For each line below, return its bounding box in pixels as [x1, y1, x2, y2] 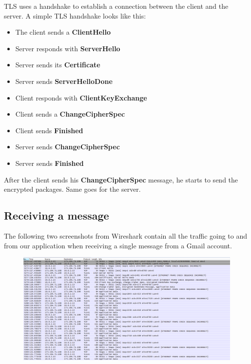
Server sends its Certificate [15, 60, 100, 70]
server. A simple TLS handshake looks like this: [4, 10, 146, 20]
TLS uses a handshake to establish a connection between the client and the [4, 1, 229, 11]
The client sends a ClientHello [15, 27, 111, 37]
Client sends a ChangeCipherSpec [15, 109, 125, 119]
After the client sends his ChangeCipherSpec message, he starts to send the [4, 174, 238, 184]
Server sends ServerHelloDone [15, 76, 113, 86]
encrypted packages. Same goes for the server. [4, 184, 141, 194]
